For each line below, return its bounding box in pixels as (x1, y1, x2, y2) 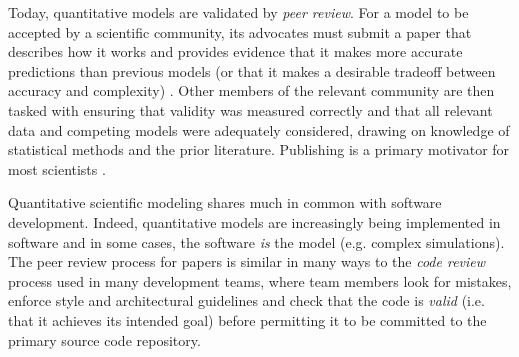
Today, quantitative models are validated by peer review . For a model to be (8, 2, 469, 22)
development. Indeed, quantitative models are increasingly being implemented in (8, 211, 501, 232)
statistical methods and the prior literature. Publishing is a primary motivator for (8, 139, 510, 160)
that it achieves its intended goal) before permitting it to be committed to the (8, 309, 487, 330)
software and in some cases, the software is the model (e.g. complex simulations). (8, 231, 505, 252)
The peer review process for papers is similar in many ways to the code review (8, 251, 486, 272)
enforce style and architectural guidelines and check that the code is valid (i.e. (8, 290, 485, 311)
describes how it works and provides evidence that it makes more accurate (8, 41, 463, 62)
